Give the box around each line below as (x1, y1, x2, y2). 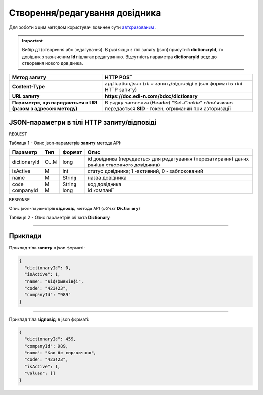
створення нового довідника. (22, 61, 83, 66)
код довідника (88, 181, 122, 187)
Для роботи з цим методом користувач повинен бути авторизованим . (9, 24, 157, 30)
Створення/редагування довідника (9, 7, 161, 18)
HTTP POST (105, 74, 133, 81)
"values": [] (24, 371, 56, 376)
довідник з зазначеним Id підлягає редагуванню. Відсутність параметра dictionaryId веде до (22, 54, 217, 60)
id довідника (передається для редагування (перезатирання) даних (88, 155, 249, 162)
